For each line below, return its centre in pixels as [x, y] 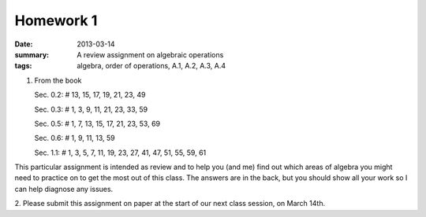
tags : [23, 66]
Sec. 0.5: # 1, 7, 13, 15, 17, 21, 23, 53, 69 [97, 123]
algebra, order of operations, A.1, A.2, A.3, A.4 [151, 66]
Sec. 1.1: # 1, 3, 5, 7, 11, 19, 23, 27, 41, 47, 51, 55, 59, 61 [120, 153]
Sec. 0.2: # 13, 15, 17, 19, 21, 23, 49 [90, 95]
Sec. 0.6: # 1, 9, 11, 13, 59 [75, 138]
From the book [58, 80]
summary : [32, 54]
